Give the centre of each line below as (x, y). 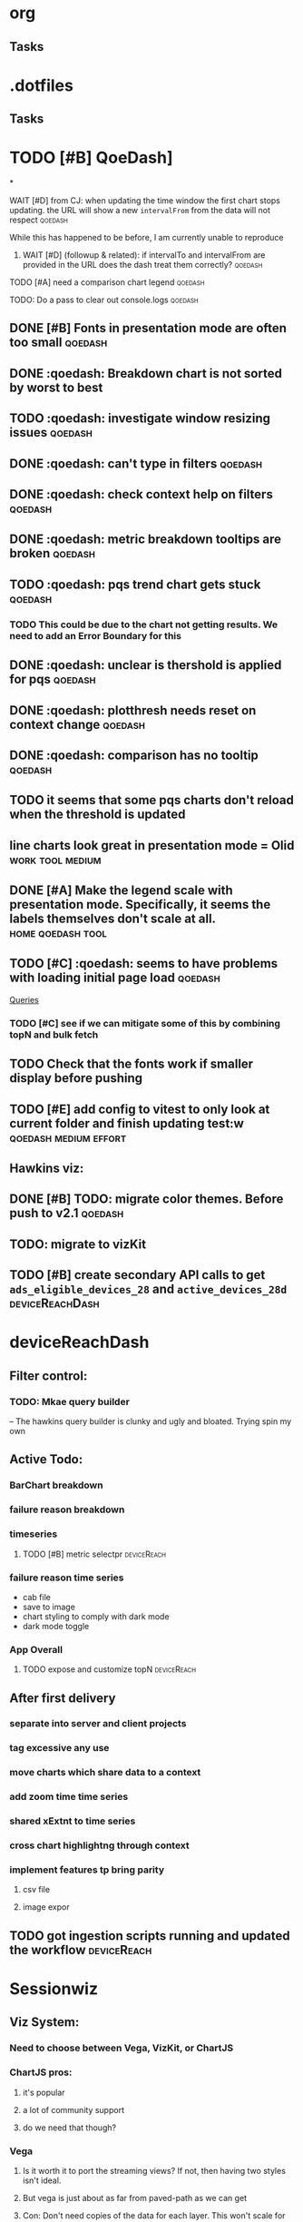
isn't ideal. (42, 2180)
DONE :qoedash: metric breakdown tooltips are (145, 540)
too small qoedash (59, 343)
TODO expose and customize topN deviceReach (109, 1669)
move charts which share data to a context (105, 1773)
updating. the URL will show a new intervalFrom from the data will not (140, 211)
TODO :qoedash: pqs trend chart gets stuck (135, 584)
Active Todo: (46, 1460)
